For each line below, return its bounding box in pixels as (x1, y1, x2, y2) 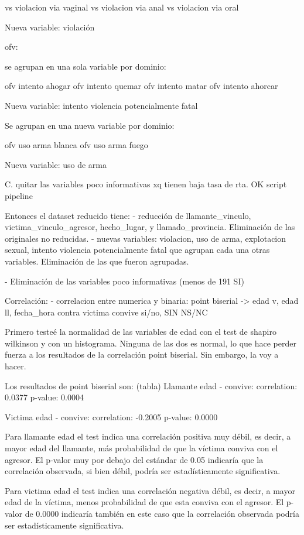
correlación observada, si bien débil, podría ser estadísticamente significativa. (5, 465, 281, 477)
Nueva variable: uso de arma (5, 158, 107, 170)
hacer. (5, 360, 26, 372)
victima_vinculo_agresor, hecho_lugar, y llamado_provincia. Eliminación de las (5, 221, 295, 233)
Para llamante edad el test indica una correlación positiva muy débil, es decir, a (5, 430, 291, 443)
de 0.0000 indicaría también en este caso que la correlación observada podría (25, 507, 299, 519)
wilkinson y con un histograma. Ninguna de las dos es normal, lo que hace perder (5, 337, 296, 349)
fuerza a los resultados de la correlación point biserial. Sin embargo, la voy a (5, 348, 279, 361)
